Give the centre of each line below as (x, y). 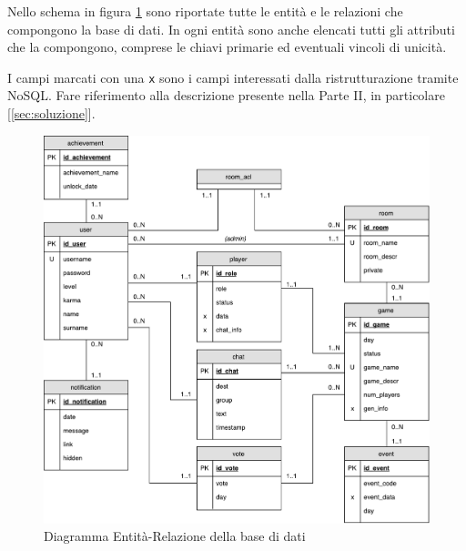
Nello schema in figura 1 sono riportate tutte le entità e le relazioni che (205, 11)
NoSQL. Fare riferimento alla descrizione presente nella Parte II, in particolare (226, 95)
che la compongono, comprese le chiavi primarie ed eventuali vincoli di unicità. (227, 47)
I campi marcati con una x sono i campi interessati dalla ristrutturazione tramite (233, 77)
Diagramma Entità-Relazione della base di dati (175, 536)
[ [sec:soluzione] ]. (51, 113)
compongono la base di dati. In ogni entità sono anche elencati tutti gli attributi (231, 29)
